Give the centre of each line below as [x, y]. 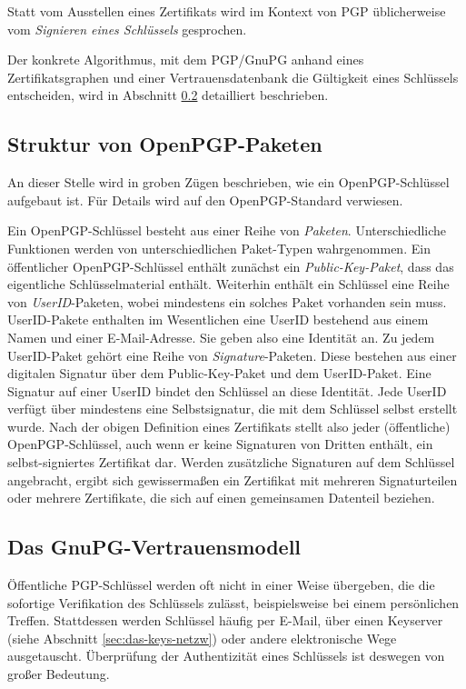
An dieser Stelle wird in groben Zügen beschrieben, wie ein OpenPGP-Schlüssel [228, 182]
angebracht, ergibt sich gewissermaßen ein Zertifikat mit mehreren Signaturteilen [233, 479]
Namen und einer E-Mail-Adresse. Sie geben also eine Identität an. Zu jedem [221, 337]
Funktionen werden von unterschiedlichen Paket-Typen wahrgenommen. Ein [219, 248]
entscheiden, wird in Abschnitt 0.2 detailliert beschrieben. [168, 95]
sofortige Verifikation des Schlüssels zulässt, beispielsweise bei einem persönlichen [233, 602]
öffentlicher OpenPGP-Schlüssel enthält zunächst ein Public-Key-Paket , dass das [231, 266]
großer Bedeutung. [59, 674]
